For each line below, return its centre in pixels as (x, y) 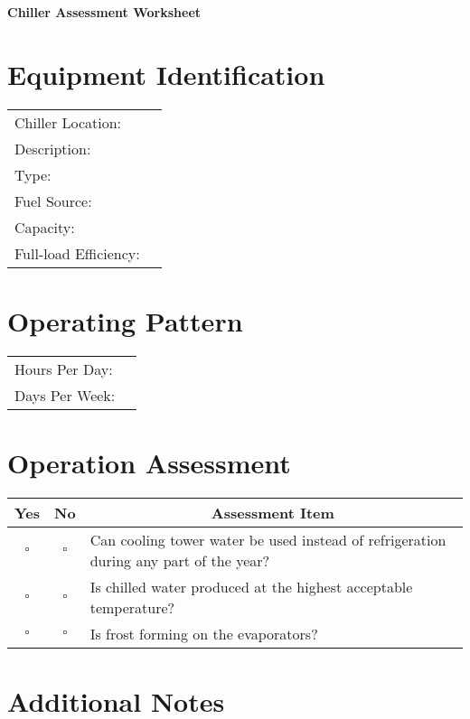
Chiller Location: (68, 122)
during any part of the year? (180, 560)
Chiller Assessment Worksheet (104, 12)
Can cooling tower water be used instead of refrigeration (268, 539)
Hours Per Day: (64, 369)
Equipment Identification (166, 74)
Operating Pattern (125, 320)
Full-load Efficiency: (77, 253)
